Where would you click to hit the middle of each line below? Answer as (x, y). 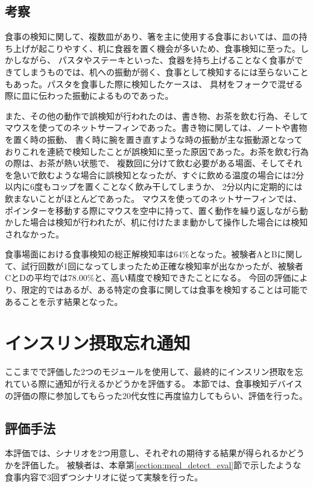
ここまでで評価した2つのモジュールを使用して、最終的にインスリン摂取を (150, 372)
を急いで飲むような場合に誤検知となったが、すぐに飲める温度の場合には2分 (154, 174)
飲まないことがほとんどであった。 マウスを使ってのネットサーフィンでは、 (153, 198)
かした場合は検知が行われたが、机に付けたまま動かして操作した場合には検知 (156, 222)
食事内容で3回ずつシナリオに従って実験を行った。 (104, 476)
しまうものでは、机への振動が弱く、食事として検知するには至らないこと (165, 71)
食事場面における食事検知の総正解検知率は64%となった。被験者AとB (141, 254)
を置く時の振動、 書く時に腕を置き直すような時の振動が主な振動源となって (154, 139)
